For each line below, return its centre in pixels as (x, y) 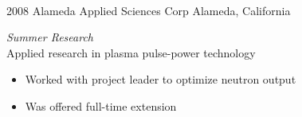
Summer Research (50, 37)
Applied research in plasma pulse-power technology (131, 52)
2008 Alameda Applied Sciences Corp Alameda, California (149, 10)
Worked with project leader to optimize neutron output (161, 79)
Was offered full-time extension (101, 105)
